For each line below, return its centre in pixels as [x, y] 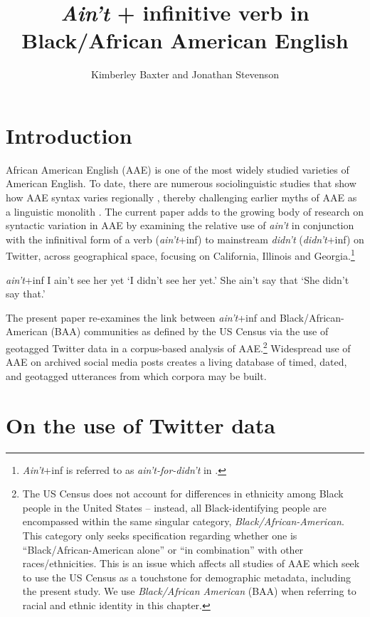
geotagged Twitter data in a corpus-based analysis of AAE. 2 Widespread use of [178, 347]
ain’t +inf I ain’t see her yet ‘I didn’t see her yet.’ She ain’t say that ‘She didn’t [178, 279]
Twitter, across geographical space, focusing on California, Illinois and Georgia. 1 [180, 255]
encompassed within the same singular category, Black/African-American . [183, 521]
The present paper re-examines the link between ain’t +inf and [141, 317]
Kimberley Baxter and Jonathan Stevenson [185, 74]
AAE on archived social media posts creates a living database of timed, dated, [176, 362]
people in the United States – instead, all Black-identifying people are [174, 507]
